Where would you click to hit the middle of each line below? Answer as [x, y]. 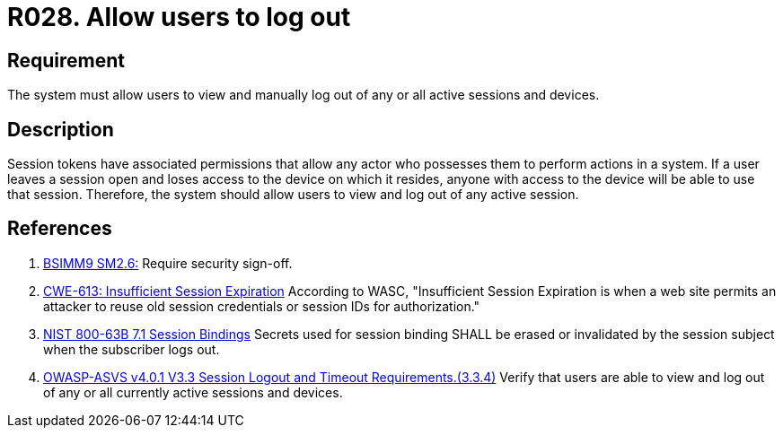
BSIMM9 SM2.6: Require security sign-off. [168, 263]
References [60, 229]
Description [61, 129]
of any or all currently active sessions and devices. [193, 392]
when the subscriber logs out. [132, 349]
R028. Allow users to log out [179, 17]
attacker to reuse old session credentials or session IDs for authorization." [262, 306]
